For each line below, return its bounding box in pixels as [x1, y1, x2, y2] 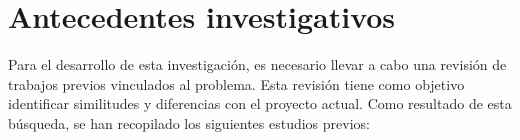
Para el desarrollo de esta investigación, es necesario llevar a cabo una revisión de [8, 54, 507, 75]
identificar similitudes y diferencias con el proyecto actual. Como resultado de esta [8, 93, 512, 114]
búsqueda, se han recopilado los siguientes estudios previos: [8, 112, 370, 133]
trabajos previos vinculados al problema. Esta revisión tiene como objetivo [8, 73, 465, 94]
